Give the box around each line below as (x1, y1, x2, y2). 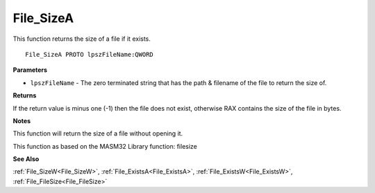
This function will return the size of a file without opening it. (12, 129, 183, 138)
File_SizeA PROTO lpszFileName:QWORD (25, 50, 154, 58)
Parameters (12, 66, 48, 74)
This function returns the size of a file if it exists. (12, 35, 151, 43)
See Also (12, 155, 40, 163)
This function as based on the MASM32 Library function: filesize (12, 142, 198, 150)
